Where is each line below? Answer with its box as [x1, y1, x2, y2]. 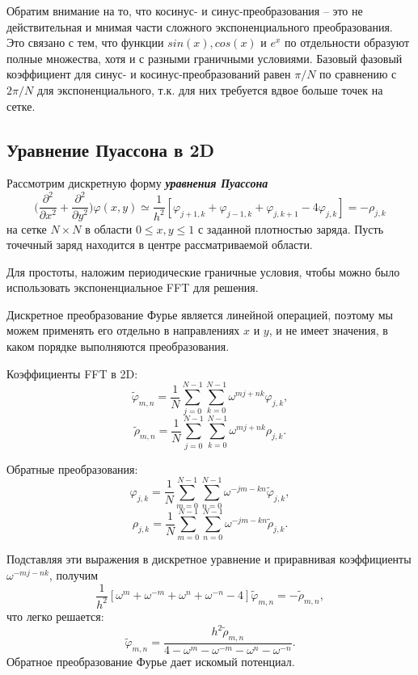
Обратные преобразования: [6, 460, 138, 477]
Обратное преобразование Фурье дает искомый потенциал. [6, 652, 295, 669]
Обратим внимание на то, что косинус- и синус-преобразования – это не [6, 2, 363, 19]
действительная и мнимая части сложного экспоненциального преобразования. [6, 18, 393, 35]
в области [85, 220, 133, 237]
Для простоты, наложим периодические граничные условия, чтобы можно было [6, 263, 400, 280]
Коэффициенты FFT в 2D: [6, 365, 138, 382]
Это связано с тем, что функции [6, 34, 164, 51]
